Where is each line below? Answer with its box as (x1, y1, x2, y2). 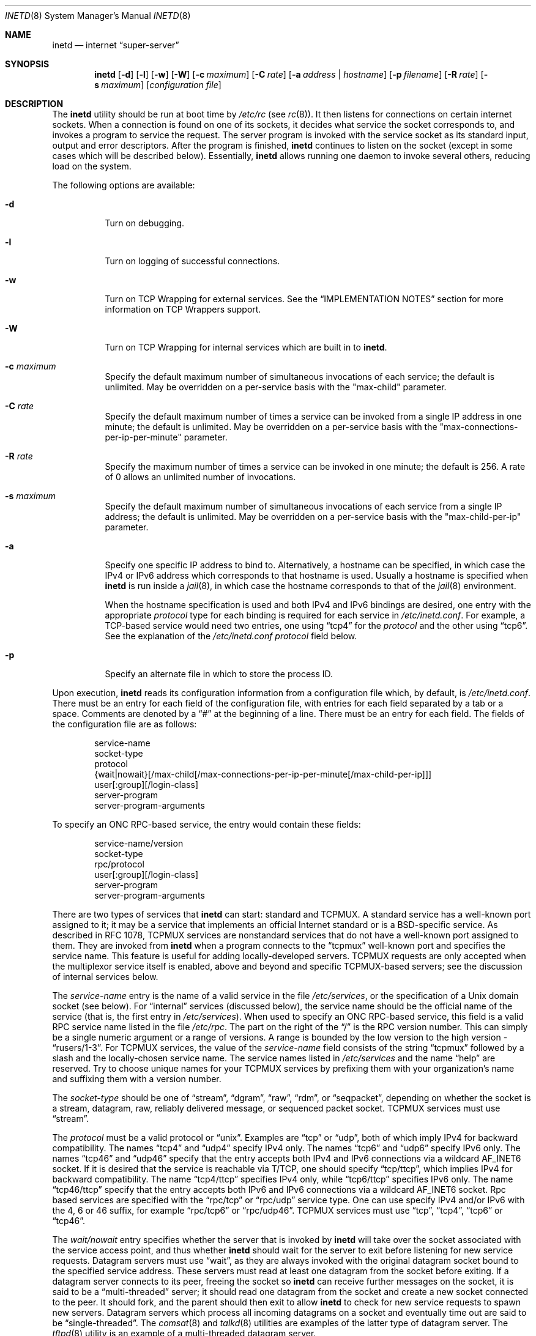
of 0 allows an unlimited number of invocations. (105, 472, 296, 482)
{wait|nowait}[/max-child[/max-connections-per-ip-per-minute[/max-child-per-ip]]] (94, 769, 432, 779)
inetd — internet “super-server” (52, 40, 179, 50)
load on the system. (52, 161, 132, 171)
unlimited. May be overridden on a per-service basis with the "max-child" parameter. (105, 382, 447, 392)
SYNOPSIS (5, 59, 50, 69)
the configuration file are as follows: (52, 719, 197, 729)
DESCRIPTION (5, 98, 64, 109)
